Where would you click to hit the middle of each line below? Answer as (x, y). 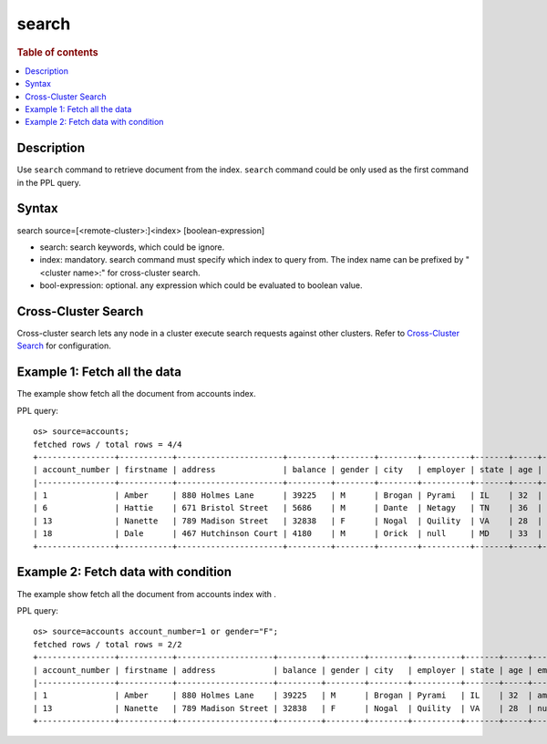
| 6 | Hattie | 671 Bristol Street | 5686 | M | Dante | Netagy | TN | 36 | (288, 508)
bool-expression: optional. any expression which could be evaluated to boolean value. (201, 285)
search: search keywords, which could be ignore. (132, 247)
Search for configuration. (64, 346)
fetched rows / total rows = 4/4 (108, 444)
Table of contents (58, 52)
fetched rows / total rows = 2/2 (108, 644)
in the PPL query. (49, 182)
